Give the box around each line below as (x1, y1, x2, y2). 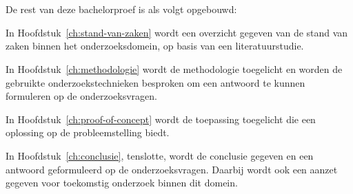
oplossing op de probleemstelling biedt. (6, 125, 170, 140)
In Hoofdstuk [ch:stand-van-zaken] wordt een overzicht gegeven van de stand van (6, 25, 348, 39)
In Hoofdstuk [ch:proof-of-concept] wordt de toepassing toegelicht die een (6, 111, 316, 126)
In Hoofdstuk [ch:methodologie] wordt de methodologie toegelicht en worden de (6, 61, 343, 76)
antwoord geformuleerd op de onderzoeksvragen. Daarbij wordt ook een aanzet (6, 162, 338, 176)
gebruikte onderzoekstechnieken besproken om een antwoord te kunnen (6, 75, 305, 89)
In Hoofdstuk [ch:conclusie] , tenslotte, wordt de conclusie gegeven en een (6, 148, 314, 162)
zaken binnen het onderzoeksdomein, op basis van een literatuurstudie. (6, 39, 304, 53)
